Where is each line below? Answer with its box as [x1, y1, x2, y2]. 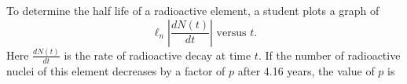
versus [216, 27, 247, 38]
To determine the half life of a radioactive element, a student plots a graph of [6, 2, 379, 18]
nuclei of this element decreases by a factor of [6, 62, 225, 79]
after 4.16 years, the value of [237, 62, 375, 79]
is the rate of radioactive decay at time [64, 46, 251, 63]
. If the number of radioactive [258, 46, 401, 63]
